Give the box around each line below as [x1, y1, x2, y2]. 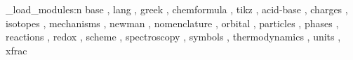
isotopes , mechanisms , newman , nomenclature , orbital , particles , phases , [6, 15, 339, 30]
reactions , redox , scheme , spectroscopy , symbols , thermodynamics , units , [6, 29, 341, 44]
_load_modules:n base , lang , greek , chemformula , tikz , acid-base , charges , [6, 2, 348, 16]
